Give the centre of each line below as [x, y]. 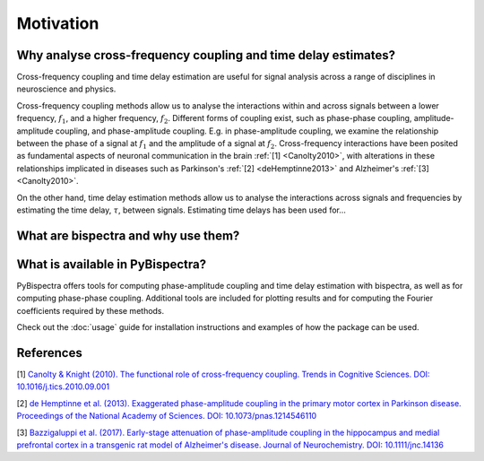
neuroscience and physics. [66, 89]
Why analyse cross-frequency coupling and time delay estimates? [206, 55]
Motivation [58, 23]
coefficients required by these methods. [91, 310]
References [49, 353]
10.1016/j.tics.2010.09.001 [63, 387]
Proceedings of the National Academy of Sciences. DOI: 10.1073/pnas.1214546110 [167, 416]
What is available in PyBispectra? [111, 264]
